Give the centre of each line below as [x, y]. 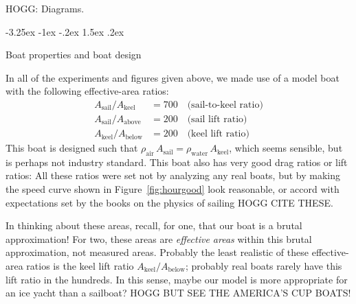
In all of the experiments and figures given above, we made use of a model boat [173, 77]
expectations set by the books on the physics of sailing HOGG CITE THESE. [169, 202]
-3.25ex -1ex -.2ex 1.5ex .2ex [65, 31]
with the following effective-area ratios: [87, 91]
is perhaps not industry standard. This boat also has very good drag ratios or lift [177, 162]
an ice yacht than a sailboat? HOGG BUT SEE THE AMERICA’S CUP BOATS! [178, 293]
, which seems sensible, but [286, 148]
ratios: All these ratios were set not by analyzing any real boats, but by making [173, 175]
